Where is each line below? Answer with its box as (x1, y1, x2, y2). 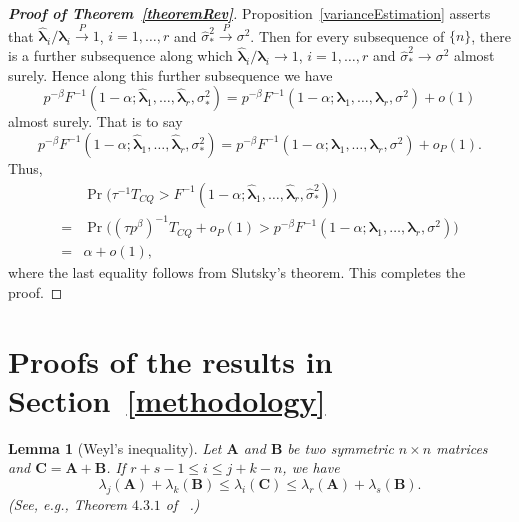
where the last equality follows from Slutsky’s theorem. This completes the (8, 262, 466, 283)
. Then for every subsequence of (250, 25, 445, 46)
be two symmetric (287, 437, 394, 458)
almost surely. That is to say (8, 111, 183, 132)
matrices (436, 437, 488, 458)
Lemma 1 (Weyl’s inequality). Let (8, 437, 222, 458)
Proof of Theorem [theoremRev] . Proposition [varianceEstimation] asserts (8, 3, 491, 23)
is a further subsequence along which (8, 45, 233, 66)
